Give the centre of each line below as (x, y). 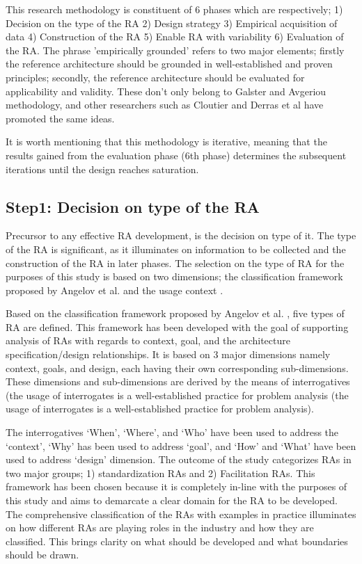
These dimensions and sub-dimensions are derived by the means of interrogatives (178, 381)
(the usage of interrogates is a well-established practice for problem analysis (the (177, 395)
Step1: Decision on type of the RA (133, 206)
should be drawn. (42, 555)
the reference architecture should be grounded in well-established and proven (169, 64)
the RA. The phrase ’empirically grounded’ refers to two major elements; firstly (175, 50)
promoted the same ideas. (60, 118)
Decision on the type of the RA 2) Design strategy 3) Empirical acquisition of (172, 23)
